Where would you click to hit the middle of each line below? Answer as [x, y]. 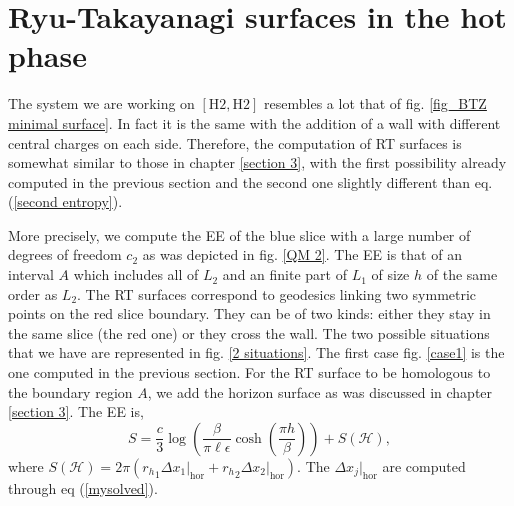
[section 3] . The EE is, [76, 411]
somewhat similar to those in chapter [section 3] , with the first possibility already [257, 162]
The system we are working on [101, 103]
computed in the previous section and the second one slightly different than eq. [250, 181]
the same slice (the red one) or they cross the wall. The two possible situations [249, 332]
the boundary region [70, 391]
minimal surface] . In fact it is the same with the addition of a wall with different [254, 122]
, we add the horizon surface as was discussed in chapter [320, 391]
